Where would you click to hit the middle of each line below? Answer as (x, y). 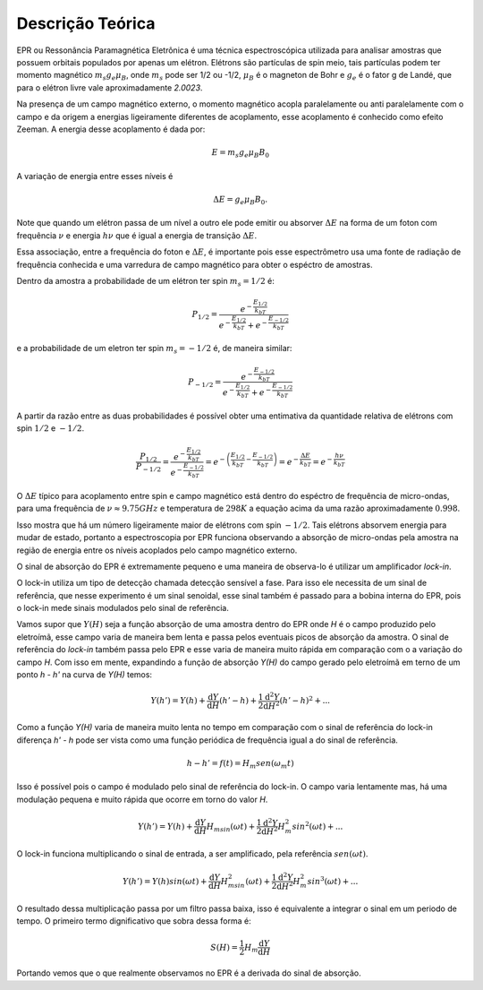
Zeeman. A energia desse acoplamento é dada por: (111, 129)
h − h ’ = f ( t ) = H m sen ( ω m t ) (240, 764)
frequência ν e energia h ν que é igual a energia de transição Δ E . (137, 235)
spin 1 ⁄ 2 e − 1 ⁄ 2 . (51, 428)
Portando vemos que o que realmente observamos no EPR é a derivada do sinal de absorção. (189, 973)
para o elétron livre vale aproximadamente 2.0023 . (110, 87)
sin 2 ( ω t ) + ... (318, 826)
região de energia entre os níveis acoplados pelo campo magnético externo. (157, 550)
